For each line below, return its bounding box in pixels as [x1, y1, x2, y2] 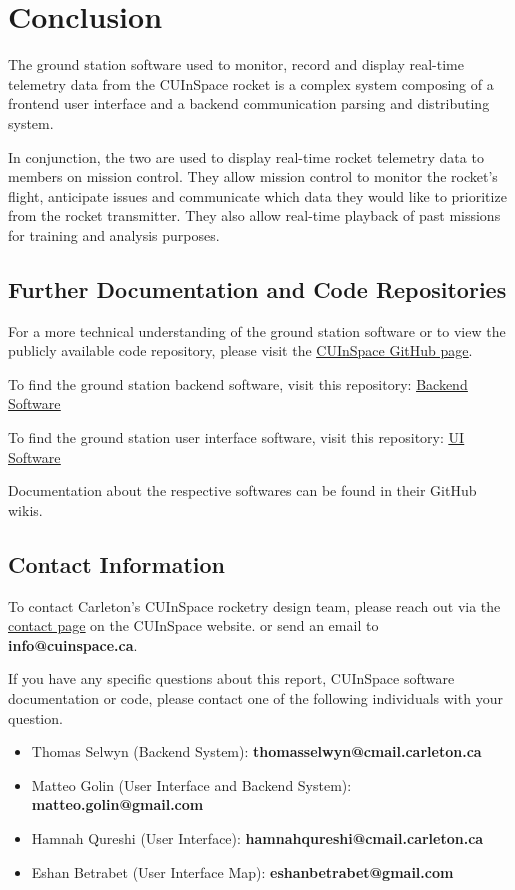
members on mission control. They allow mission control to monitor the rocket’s [8, 166, 498, 187]
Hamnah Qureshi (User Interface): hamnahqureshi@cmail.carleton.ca [31, 827, 484, 848]
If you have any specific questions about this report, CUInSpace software [8, 668, 455, 689]
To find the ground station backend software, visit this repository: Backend [8, 373, 468, 394]
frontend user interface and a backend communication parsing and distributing [8, 93, 490, 114]
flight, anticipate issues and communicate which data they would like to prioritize [8, 185, 507, 206]
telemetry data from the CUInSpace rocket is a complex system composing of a [8, 73, 494, 94]
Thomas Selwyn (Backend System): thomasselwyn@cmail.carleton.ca [31, 741, 482, 762]
